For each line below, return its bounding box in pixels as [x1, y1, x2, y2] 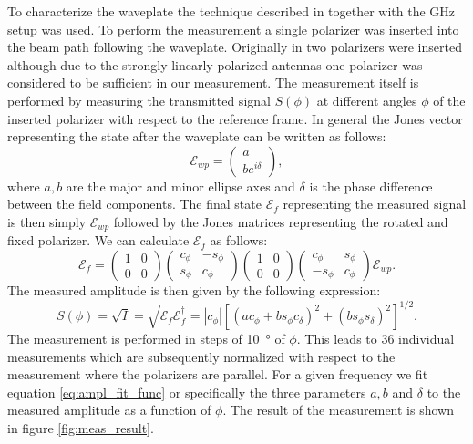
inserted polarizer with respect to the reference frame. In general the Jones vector [7, 108, 463, 128]
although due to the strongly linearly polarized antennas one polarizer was [7, 55, 423, 74]
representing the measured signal [283, 194, 467, 213]
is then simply [7, 212, 87, 231]
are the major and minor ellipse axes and [66, 176, 295, 195]
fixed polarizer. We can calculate [7, 231, 190, 250]
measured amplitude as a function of [7, 400, 211, 419]
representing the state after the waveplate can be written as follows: [7, 127, 386, 146]
